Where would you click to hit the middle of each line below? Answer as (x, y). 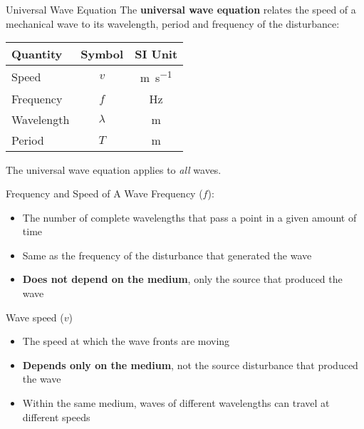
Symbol (102, 54)
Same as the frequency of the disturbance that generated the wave (167, 255)
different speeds (56, 417)
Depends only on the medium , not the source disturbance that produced (190, 365)
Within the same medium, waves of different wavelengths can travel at (176, 403)
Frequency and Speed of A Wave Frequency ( (104, 193)
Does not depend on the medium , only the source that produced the (182, 279)
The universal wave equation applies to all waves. (114, 169)
